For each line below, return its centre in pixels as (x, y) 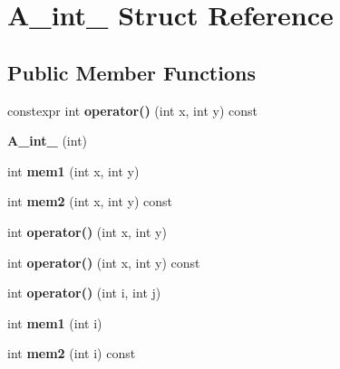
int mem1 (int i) (55, 322)
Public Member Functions (131, 72)
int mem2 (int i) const (72, 353)
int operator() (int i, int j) (84, 293)
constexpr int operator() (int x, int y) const (132, 110)
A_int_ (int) (48, 141)
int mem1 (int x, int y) (73, 170)
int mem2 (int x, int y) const (90, 201)
